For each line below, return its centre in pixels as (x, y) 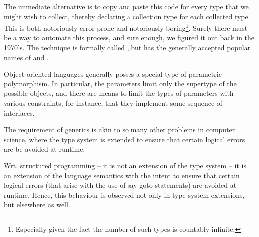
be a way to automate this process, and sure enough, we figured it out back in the (129, 38)
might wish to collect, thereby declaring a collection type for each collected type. (127, 16)
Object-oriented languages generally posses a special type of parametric (113, 74)
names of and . (26, 57)
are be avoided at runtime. (45, 149)
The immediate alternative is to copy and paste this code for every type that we (126, 6)
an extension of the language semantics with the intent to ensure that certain (122, 175)
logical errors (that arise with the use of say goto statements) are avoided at (120, 185)
